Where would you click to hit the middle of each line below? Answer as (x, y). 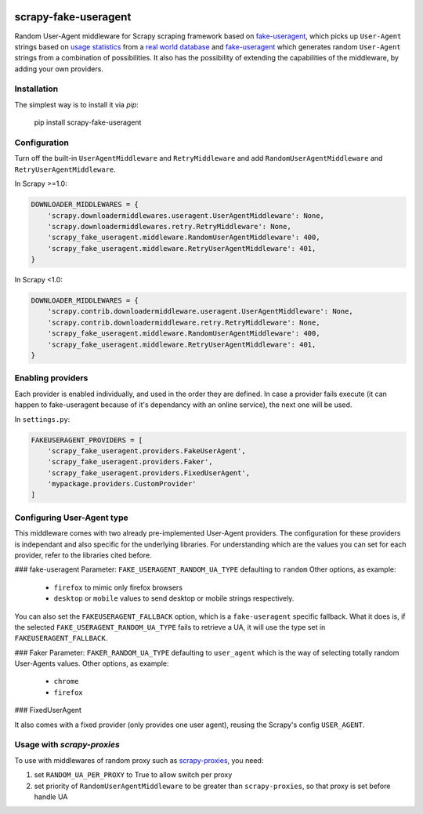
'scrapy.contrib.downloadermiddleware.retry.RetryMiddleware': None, (184, 322)
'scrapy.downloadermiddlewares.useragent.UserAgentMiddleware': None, (186, 215)
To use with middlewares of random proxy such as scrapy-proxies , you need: (139, 760)
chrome (66, 681)
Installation (36, 89)
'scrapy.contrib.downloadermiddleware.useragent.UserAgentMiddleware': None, (201, 311)
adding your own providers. (59, 69)
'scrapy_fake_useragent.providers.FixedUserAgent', (149, 473)
